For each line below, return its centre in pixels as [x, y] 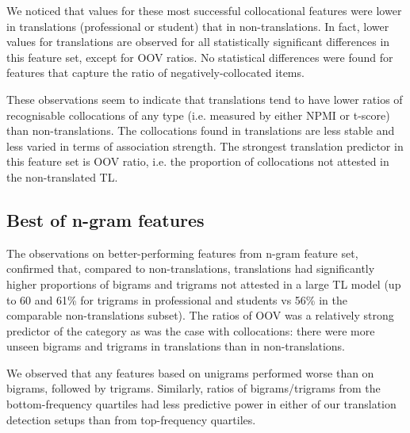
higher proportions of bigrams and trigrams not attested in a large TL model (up [204, 284]
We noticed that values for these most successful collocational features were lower [204, 10]
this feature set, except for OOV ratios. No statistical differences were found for [200, 57]
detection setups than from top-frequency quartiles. [131, 419]
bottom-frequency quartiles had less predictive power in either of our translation [201, 404]
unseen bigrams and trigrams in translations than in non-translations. [176, 346]
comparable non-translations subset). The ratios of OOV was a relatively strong [200, 315]
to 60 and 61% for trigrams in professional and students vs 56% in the [177, 299]
